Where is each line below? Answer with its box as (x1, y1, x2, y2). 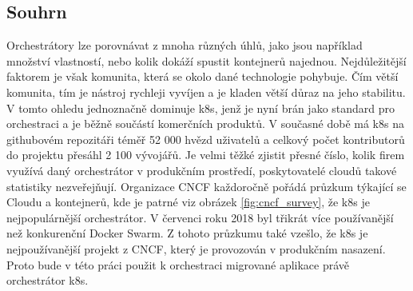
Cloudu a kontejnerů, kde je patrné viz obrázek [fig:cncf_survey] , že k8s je (6, 193, 370, 210)
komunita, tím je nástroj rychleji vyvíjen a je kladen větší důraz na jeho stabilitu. (6, 83, 406, 100)
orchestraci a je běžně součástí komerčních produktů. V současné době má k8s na (6, 115, 404, 132)
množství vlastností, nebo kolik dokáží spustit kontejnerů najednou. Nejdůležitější (6, 52, 407, 69)
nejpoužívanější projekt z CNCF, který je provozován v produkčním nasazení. (6, 240, 386, 257)
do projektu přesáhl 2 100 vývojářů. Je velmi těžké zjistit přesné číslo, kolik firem (6, 146, 405, 163)
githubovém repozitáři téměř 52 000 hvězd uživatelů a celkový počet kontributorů (6, 130, 405, 147)
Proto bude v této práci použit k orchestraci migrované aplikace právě (6, 256, 350, 273)
